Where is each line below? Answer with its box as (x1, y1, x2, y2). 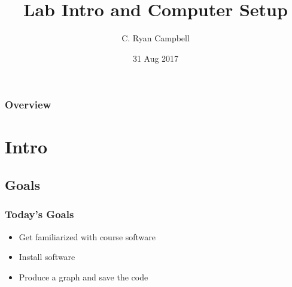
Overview (5, 97, 51, 112)
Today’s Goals (5, 207, 74, 222)
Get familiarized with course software (19, 230, 156, 243)
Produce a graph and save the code (19, 270, 148, 283)
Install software (19, 250, 75, 263)
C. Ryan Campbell (121, 32, 190, 44)
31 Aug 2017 (132, 52, 179, 64)
